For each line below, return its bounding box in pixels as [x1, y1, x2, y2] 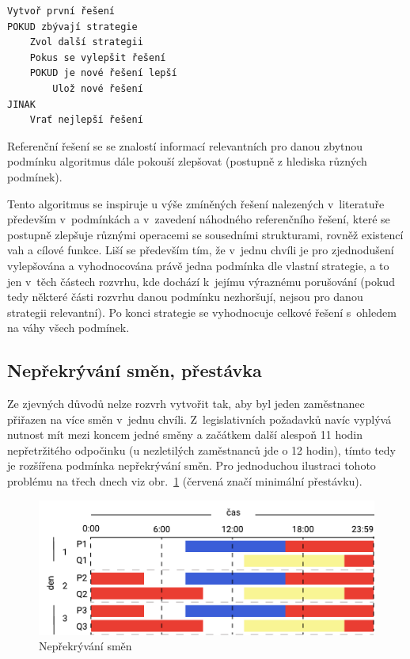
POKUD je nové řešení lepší [29, 67, 177, 79]
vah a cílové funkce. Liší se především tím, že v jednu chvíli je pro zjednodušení [7, 242, 394, 258]
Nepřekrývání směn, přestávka [7, 358, 262, 383]
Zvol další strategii [29, 36, 143, 48]
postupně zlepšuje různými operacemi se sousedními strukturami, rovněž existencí [7, 226, 404, 242]
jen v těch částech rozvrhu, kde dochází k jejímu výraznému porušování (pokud [7, 272, 395, 289]
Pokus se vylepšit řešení [29, 51, 166, 63]
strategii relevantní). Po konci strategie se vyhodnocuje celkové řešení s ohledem [7, 303, 397, 320]
